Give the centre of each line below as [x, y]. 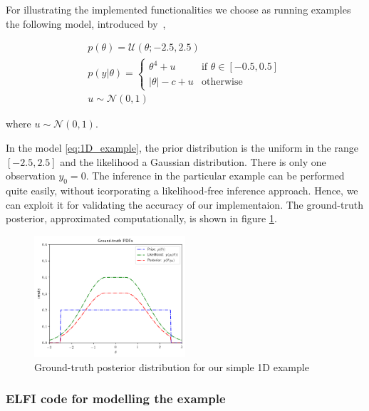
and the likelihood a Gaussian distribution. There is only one [193, 161]
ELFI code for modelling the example [116, 399]
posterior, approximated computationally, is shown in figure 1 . [141, 218]
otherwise [222, 82]
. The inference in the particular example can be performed [215, 176]
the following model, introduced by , [86, 23]
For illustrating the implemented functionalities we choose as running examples [178, 9]
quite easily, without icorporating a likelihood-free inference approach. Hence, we [182, 190]
